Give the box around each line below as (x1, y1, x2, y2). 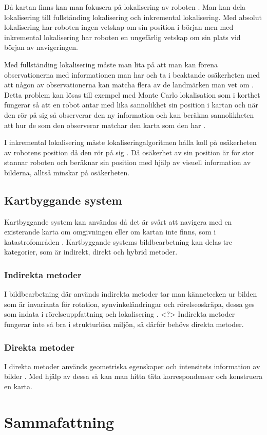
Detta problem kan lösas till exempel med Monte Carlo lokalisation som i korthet (4, 89, 260, 100)
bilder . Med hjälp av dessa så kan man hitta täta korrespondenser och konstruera (4, 371, 263, 382)
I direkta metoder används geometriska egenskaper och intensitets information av (4, 360, 260, 371)
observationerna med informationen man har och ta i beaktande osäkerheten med (4, 69, 260, 80)
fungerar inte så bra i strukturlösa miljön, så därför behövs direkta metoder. (4, 319, 244, 330)
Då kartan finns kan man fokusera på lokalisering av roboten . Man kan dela (4, 2, 246, 12)
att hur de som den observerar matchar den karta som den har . (4, 119, 206, 130)
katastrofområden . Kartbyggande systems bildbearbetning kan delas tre (4, 236, 232, 247)
